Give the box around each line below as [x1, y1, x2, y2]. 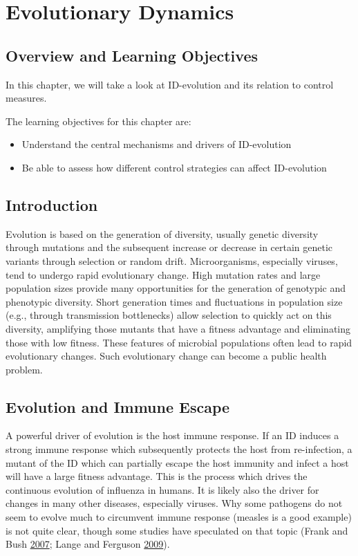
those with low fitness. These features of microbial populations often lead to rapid [6, 335, 352, 349]
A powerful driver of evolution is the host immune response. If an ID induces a [6, 428, 339, 443]
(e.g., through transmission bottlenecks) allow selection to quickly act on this [6, 308, 332, 322]
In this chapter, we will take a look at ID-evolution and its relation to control [6, 77, 334, 91]
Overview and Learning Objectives [6, 44, 258, 66]
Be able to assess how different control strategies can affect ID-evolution [21, 160, 327, 174]
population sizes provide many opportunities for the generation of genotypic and [6, 281, 346, 295]
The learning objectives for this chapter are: [6, 113, 191, 128]
